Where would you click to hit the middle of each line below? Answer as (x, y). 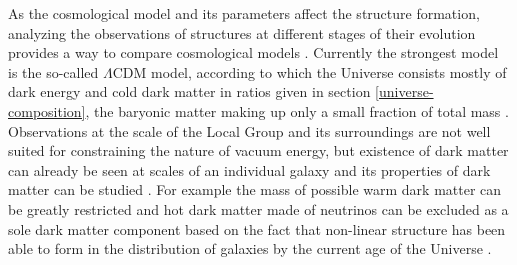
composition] (47, 110)
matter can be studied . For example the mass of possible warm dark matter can (255, 189)
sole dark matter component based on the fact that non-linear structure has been (257, 228)
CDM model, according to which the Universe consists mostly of (309, 71)
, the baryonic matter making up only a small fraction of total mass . (297, 110)
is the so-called (53, 71)
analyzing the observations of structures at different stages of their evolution (242, 32)
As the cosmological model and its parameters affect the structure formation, (244, 13)
